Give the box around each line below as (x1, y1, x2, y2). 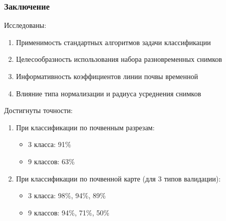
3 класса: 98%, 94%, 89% (28, 190, 106, 201)
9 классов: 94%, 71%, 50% (28, 207, 109, 217)
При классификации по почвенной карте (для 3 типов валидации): (16, 173, 221, 183)
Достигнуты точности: (4, 105, 73, 116)
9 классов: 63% (28, 156, 75, 166)
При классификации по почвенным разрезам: (16, 122, 155, 132)
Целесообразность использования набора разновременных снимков (16, 54, 222, 64)
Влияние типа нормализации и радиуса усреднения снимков (16, 88, 201, 98)
